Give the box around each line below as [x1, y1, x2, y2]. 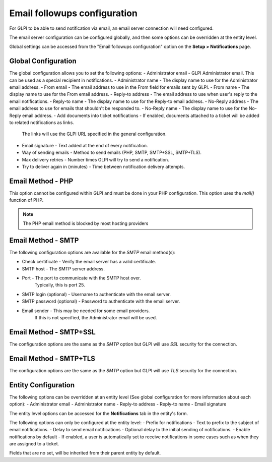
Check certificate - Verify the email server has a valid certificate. [22, 259, 156, 265]
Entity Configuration [9, 381, 75, 389]
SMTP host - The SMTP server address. [22, 265, 105, 272]
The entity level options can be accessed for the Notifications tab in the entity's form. [9, 410, 188, 416]
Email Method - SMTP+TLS [9, 354, 96, 363]
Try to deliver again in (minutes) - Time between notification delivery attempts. [22, 163, 185, 169]
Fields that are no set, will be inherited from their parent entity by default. [9, 450, 161, 456]
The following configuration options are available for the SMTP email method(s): [9, 249, 176, 255]
